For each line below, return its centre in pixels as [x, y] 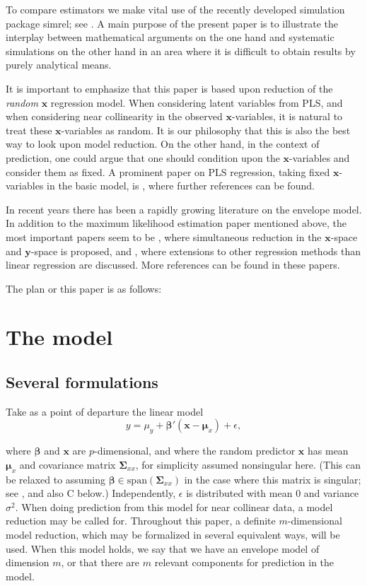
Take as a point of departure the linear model [105, 411]
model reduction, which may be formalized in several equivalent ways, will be [173, 535]
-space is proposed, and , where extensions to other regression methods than [196, 251]
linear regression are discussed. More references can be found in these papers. [173, 265]
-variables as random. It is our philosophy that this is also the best [206, 130]
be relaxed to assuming [56, 479]
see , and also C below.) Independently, [91, 493]
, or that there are [100, 562]
